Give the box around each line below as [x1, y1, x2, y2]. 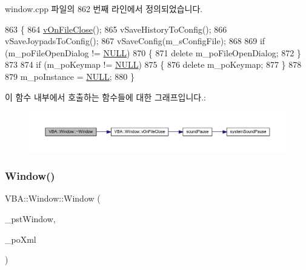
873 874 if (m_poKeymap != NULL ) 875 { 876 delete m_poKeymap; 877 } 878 [5, 58, 302, 71]
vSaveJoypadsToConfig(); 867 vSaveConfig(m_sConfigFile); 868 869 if [5, 35, 265, 47]
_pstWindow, [5, 212, 56, 225]
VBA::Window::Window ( [5, 192, 101, 205]
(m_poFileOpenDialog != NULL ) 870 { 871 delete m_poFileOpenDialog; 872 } [5, 46, 301, 59]
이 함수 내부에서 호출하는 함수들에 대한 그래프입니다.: [5, 90, 206, 103]
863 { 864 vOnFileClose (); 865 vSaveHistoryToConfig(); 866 [5, 22, 227, 35]
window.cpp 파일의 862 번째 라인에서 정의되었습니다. [5, 2, 203, 15]
